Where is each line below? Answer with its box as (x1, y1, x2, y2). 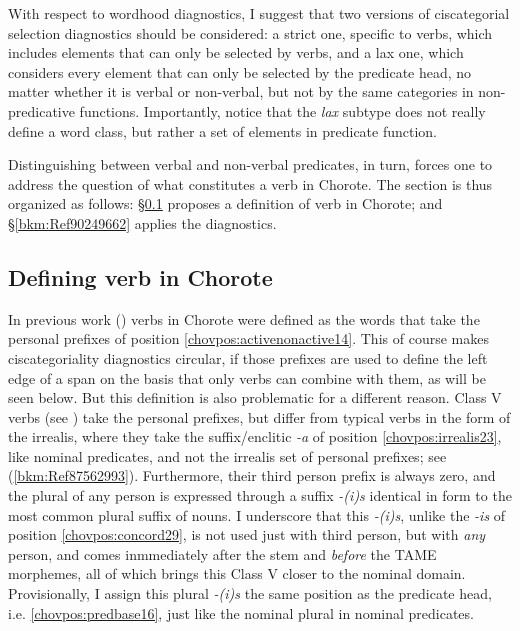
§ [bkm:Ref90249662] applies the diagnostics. (8, 212, 277, 233)
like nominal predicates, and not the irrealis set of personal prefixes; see (8, 445, 447, 466)
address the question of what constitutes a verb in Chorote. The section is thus (8, 173, 493, 194)
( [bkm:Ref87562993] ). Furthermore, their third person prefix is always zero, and (8, 465, 496, 486)
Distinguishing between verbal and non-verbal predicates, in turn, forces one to (8, 154, 493, 175)
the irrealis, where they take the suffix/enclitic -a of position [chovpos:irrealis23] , (8, 426, 502, 447)
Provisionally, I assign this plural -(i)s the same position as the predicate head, (8, 583, 492, 604)
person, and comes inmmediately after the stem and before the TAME (8, 543, 437, 564)
